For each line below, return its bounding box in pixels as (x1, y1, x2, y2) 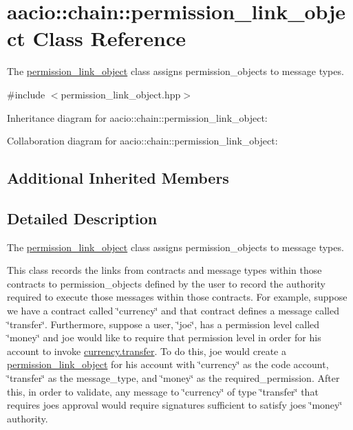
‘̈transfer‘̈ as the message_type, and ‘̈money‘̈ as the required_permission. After (7, 371, 340, 385)
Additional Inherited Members (7, 167, 229, 189)
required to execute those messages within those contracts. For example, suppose (7, 290, 347, 304)
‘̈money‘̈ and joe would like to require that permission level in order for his (7, 330, 321, 345)
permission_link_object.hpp (61, 87, 181, 101)
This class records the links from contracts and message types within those (7, 263, 322, 277)
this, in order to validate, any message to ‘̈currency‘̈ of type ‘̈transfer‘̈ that (7, 384, 319, 398)
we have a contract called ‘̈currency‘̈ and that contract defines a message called (7, 303, 339, 318)
